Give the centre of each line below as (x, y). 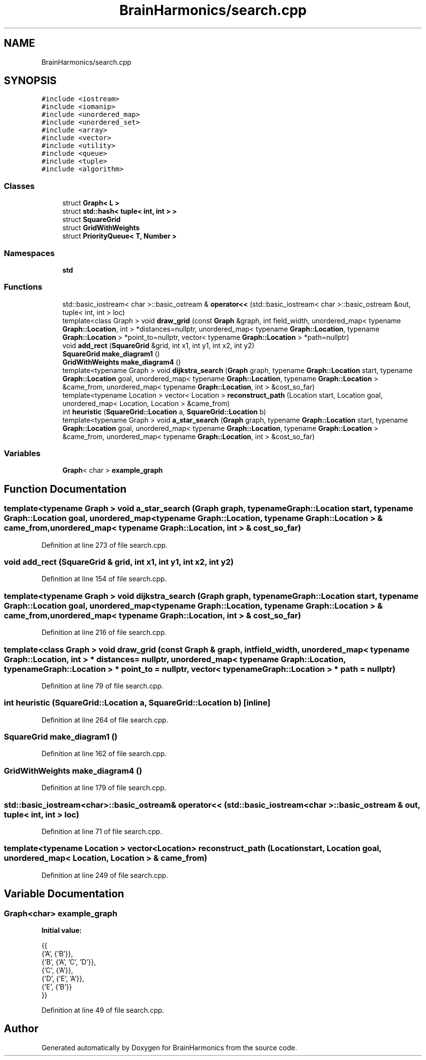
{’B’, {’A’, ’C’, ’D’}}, (69, 962)
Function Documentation (65, 489)
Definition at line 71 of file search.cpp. (102, 831)
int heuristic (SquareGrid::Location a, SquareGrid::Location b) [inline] (137, 703)
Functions (23, 287)
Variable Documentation (64, 894)
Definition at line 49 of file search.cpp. (103, 1010)
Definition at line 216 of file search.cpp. (104, 632)
